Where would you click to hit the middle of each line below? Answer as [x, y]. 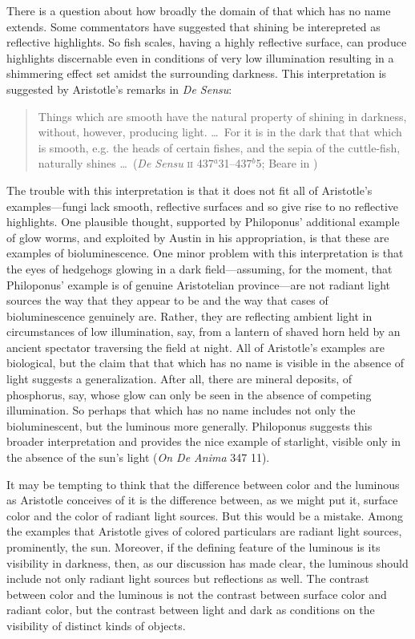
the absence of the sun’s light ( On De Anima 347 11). [138, 457]
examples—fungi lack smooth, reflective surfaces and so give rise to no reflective [203, 206]
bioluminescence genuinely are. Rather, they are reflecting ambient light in [189, 315]
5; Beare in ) [287, 163]
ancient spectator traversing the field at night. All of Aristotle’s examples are [195, 347]
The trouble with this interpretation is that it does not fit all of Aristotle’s [189, 190]
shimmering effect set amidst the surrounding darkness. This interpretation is [197, 73]
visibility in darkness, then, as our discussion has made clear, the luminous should [207, 562]
